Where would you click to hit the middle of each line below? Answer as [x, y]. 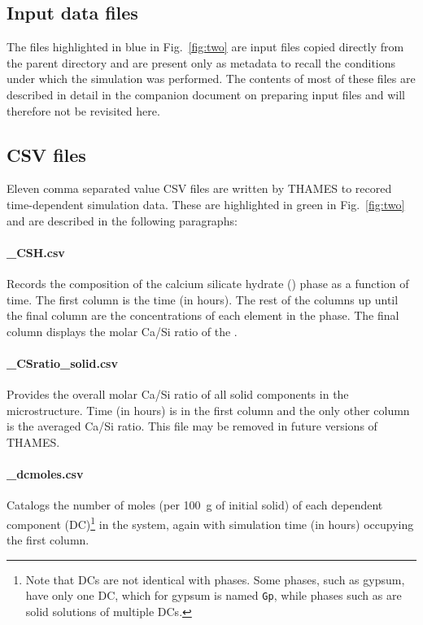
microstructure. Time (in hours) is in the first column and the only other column [208, 410]
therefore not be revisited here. [83, 110]
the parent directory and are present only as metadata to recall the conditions [201, 62]
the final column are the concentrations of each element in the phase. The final [203, 315]
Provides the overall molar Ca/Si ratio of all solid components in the [178, 394]
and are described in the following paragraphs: [122, 220]
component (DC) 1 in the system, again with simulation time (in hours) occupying [210, 522]
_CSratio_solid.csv [62, 363]
